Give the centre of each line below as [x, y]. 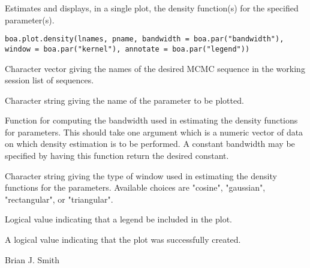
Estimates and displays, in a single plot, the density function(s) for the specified [152, 8]
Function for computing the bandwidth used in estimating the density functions [151, 120]
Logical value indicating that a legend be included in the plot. [119, 219]
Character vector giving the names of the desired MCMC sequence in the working [155, 68]
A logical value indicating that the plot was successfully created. [123, 240]
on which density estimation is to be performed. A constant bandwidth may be [150, 144]
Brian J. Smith [32, 259]
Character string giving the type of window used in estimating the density [141, 175]
